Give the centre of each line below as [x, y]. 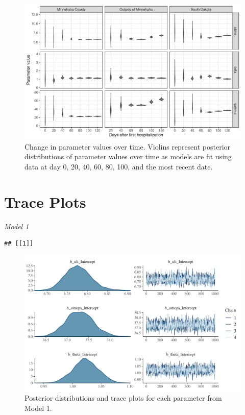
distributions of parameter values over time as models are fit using [128, 156]
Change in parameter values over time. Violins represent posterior [128, 146]
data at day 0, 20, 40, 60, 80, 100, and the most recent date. [119, 166]
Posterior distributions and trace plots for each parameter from [123, 398]
